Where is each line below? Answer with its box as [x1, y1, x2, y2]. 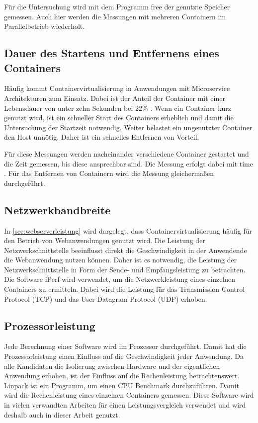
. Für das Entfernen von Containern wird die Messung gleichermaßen [4, 168, 214, 178]
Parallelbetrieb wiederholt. [4, 21, 85, 31]
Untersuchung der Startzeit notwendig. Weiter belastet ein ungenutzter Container [4, 122, 253, 132]
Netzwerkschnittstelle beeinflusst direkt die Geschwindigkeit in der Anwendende [4, 245, 247, 255]
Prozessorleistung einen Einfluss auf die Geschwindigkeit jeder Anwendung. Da [4, 351, 244, 361]
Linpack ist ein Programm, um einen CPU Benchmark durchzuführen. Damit [4, 380, 239, 390]
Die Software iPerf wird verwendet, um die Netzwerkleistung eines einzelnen [4, 274, 236, 284]
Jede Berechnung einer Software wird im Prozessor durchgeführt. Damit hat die [4, 341, 247, 351]
